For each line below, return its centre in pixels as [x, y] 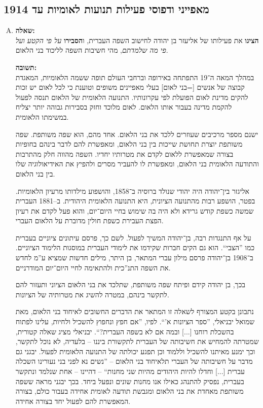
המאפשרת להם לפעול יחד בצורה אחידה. [73, 401]
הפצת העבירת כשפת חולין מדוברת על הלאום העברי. [89, 220]
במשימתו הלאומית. [42, 116]
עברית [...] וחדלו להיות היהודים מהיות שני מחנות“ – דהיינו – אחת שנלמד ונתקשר [130, 371]
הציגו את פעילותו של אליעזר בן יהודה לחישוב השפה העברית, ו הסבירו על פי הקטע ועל [137, 40]
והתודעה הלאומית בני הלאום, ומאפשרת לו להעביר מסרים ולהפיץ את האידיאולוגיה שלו [137, 164]
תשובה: [26, 67]
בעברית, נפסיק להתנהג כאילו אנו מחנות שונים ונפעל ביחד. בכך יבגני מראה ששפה [130, 381]
